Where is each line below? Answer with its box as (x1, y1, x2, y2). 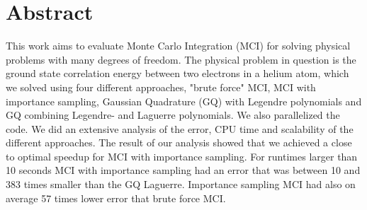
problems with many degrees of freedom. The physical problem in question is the (6, 52, 356, 66)
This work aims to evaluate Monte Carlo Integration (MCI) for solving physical (6, 38, 351, 53)
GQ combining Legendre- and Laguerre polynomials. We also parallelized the (6, 107, 340, 122)
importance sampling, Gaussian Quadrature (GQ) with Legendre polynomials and (6, 93, 362, 108)
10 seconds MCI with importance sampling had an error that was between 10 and (6, 163, 361, 177)
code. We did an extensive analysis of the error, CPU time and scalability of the (6, 121, 354, 136)
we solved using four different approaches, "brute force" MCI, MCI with (6, 79, 316, 94)
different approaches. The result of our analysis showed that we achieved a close (6, 135, 352, 150)
